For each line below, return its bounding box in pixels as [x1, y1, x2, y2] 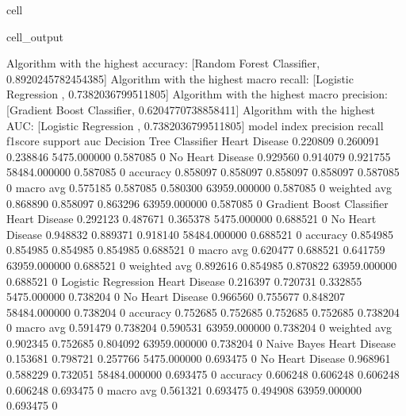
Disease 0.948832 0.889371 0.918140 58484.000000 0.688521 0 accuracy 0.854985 [6, 225, 394, 242]
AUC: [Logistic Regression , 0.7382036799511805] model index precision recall [6, 117, 384, 133]
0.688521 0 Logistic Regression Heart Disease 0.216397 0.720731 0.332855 [6, 272, 362, 289]
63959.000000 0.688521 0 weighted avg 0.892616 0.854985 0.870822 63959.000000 [6, 256, 397, 273]
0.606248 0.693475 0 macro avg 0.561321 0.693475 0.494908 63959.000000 [6, 381, 362, 398]
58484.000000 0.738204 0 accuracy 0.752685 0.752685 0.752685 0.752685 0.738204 [6, 303, 400, 320]
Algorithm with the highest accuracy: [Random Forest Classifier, [6, 55, 320, 71]
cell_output [6, 28, 63, 44]
